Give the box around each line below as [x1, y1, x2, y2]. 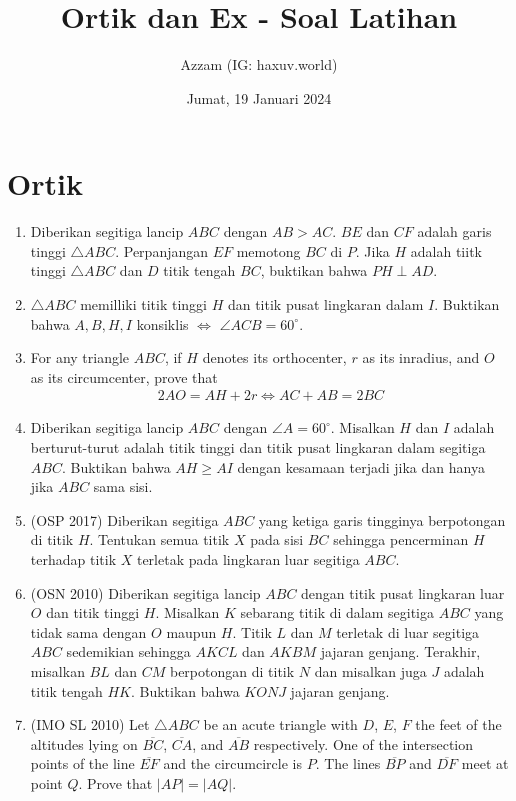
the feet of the [415, 714, 502, 735]
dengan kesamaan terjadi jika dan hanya [237, 456, 485, 477]
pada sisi [250, 529, 304, 550]
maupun [166, 621, 217, 642]
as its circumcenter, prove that [30, 366, 218, 387]
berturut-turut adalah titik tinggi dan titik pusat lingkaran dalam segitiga [30, 437, 486, 458]
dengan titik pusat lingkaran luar [301, 582, 505, 603]
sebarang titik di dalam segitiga [240, 602, 435, 623]
